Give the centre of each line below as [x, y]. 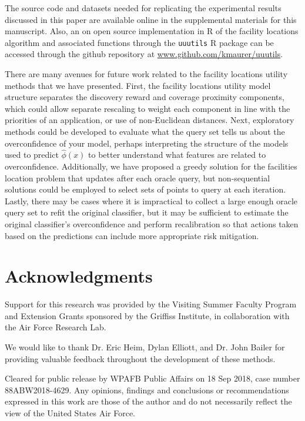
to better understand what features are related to [177, 155]
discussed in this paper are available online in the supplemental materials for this [151, 19]
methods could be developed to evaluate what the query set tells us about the [145, 131]
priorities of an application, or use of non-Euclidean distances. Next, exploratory [150, 120]
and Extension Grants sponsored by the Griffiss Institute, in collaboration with [147, 315]
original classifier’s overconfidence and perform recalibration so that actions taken [152, 223]
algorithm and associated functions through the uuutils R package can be [139, 42]
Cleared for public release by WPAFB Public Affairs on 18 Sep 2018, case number [152, 378]
